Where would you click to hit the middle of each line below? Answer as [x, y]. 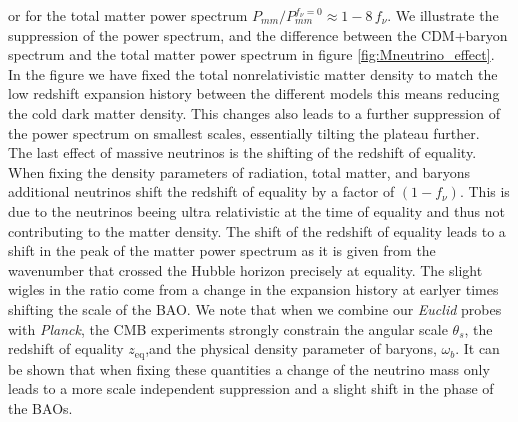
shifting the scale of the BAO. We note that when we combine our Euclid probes [255, 308]
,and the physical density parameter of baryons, [291, 348]
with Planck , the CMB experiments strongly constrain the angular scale [228, 328]
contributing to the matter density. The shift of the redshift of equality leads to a [257, 230]
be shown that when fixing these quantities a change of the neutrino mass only [249, 368]
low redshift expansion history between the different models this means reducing [254, 93]
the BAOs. [40, 407]
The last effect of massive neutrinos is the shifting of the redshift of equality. [242, 152]
